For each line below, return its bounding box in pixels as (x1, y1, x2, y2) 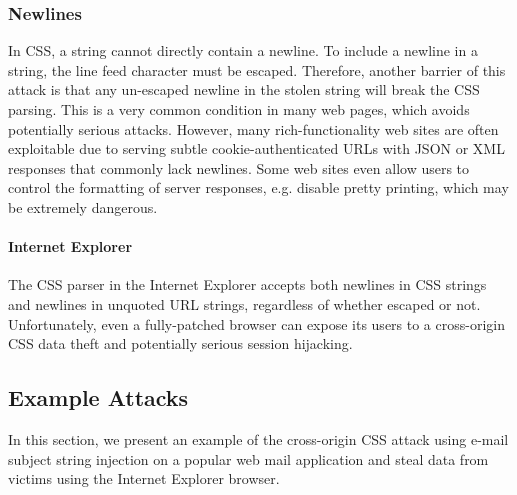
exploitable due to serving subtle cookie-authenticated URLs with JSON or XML (8, 138, 505, 159)
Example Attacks (8, 382, 189, 413)
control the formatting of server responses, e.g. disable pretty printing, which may (8, 177, 509, 198)
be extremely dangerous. (8, 196, 158, 217)
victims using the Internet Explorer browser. (8, 468, 280, 489)
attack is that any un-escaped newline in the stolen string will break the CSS (8, 79, 480, 100)
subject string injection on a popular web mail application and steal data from (8, 448, 489, 469)
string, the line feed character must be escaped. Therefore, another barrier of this (8, 59, 506, 80)
